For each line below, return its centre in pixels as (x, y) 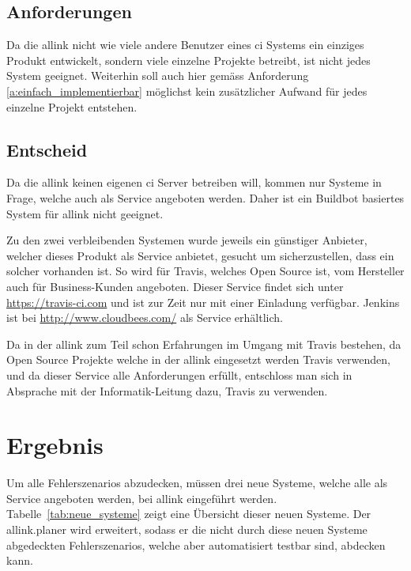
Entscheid (47, 149)
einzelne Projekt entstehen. (72, 106)
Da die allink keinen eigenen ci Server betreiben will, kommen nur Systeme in (194, 182)
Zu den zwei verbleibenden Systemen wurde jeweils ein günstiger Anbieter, (187, 240)
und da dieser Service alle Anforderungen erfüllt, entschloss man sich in (179, 374)
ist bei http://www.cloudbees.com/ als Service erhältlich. (145, 318)
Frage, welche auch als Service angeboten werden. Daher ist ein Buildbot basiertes (205, 197)
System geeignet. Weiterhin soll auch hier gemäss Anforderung (158, 76)
